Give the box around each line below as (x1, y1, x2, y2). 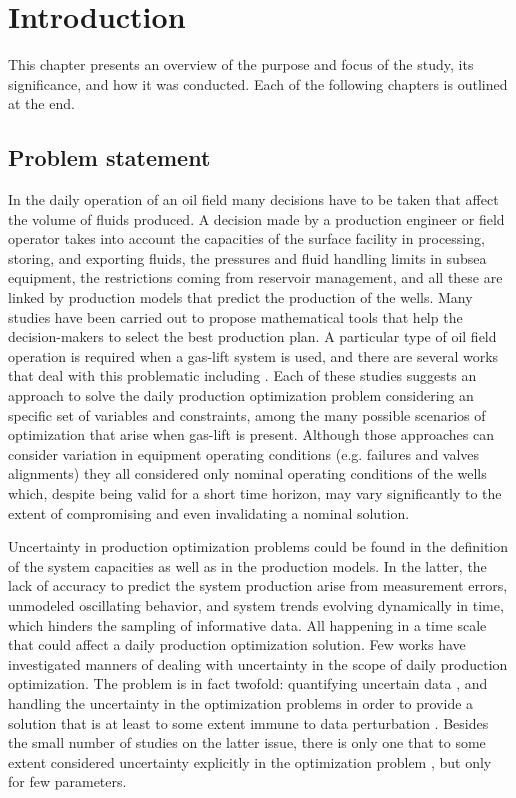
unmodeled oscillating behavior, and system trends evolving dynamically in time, (8, 594, 504, 615)
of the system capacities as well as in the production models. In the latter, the (8, 555, 487, 576)
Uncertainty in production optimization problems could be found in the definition (8, 536, 509, 557)
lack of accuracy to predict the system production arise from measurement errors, (8, 575, 508, 596)
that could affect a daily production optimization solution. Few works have (8, 634, 466, 655)
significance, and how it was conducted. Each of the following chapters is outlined (8, 73, 508, 94)
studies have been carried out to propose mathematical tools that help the (8, 306, 463, 327)
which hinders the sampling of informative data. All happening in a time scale (8, 614, 487, 635)
